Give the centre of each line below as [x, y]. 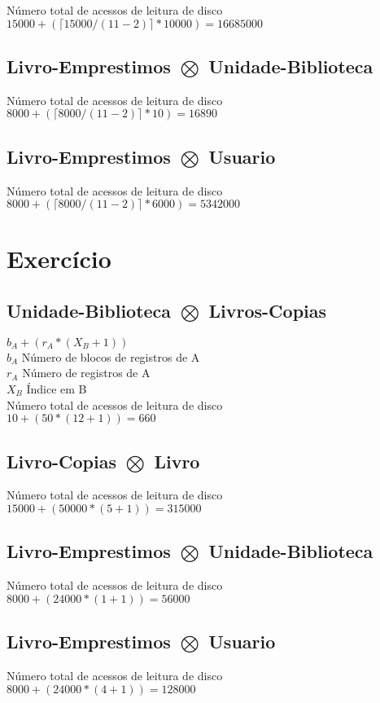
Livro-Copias [61, 461]
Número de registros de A [86, 373]
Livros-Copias [268, 310]
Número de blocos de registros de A [111, 356]
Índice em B [57, 388]
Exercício [59, 259]
